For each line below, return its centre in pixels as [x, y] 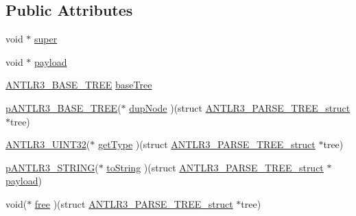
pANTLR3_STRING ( [52, 167]
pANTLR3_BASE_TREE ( [63, 107]
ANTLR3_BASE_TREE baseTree [79, 85]
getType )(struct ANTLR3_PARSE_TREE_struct [206, 144]
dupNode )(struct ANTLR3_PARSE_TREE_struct [240, 107]
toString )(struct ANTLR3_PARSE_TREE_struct [215, 167]
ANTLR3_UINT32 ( [48, 144]
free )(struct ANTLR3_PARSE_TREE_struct [134, 203]
